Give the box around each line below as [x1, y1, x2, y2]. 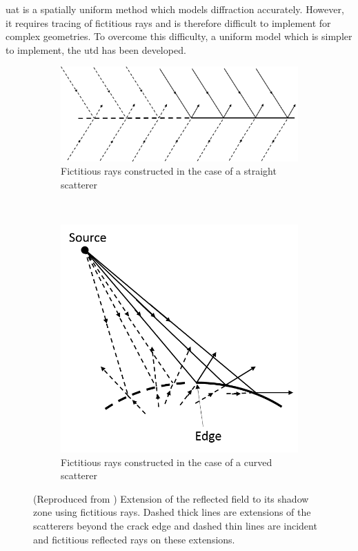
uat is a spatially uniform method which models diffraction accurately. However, [6, 2, 344, 16]
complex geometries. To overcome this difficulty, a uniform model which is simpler [6, 29, 352, 43]
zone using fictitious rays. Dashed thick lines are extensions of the [33, 505, 311, 519]
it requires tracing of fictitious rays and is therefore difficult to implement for [6, 15, 331, 30]
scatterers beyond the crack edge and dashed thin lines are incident [33, 518, 317, 532]
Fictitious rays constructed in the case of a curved [61, 454, 272, 469]
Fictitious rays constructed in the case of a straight [61, 164, 277, 178]
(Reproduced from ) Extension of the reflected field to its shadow [33, 491, 309, 505]
